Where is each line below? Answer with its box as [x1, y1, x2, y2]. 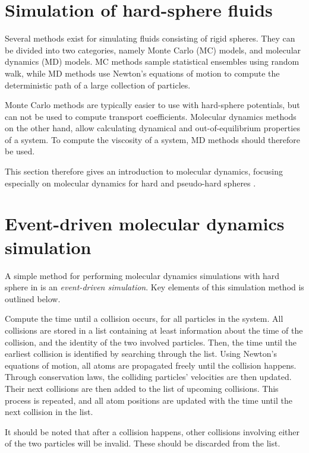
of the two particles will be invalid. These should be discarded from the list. [5, 437, 280, 449]
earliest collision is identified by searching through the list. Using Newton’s [5, 347, 277, 360]
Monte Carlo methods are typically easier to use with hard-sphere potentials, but [5, 99, 300, 111]
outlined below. [5, 292, 61, 305]
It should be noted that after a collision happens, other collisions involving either [5, 425, 299, 438]
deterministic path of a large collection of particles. [5, 78, 191, 91]
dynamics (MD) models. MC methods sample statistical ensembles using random [5, 55, 299, 68]
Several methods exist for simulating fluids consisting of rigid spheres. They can [5, 32, 295, 45]
